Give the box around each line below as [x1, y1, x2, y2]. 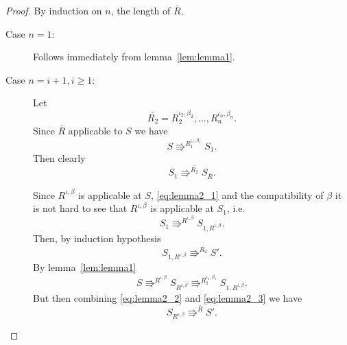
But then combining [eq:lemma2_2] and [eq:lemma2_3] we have [33, 290, 302, 305]
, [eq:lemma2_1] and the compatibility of [150, 187, 324, 202]
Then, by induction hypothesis [33, 230, 161, 245]
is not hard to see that [33, 201, 128, 215]
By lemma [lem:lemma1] [33, 260, 136, 274]
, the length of [110, 3, 171, 17]
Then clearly [33, 151, 86, 165]
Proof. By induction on [5, 3, 102, 17]
